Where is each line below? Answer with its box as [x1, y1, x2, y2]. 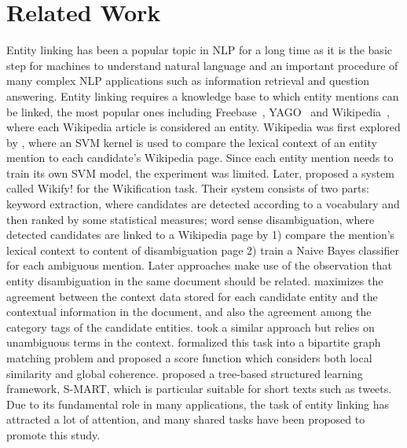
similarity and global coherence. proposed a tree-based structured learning [6, 365, 363, 381]
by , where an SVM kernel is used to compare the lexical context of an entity [6, 134, 377, 150]
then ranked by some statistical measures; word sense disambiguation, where [6, 211, 375, 227]
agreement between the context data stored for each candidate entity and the [6, 288, 378, 304]
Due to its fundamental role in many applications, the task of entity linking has [6, 395, 390, 412]
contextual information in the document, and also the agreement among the [6, 303, 372, 320]
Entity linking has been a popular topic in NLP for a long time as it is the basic [6, 42, 392, 58]
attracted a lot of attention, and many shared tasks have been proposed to [6, 411, 365, 428]
